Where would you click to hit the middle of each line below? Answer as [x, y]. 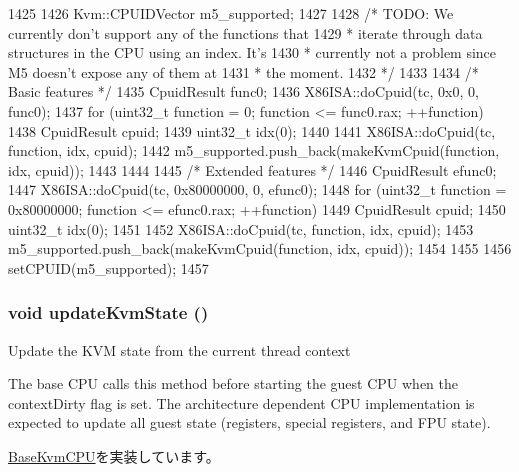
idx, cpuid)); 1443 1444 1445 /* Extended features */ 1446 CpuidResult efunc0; [252, 169]
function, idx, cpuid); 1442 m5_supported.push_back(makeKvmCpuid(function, [254, 150]
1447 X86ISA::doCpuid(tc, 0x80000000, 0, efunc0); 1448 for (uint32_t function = [257, 189]
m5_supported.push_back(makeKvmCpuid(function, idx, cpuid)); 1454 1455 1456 [260, 248]
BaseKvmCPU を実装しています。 [114, 455]
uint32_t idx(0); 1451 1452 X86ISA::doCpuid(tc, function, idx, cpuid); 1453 [241, 228]
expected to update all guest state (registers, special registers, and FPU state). [249, 422]
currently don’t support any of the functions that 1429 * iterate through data [245, 32]
